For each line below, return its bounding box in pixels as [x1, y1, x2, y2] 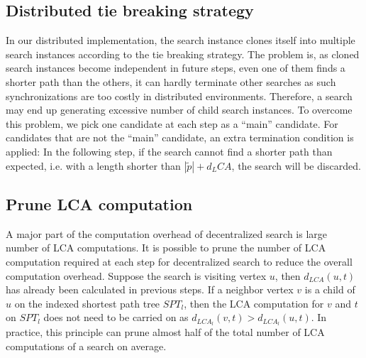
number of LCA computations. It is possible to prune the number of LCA [6, 240, 326, 255]
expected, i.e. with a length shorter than [6, 158, 181, 173]
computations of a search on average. [6, 338, 167, 353]
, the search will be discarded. [231, 158, 361, 173]
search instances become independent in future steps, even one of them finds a [6, 60, 345, 75]
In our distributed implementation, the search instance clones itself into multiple [6, 33, 355, 48]
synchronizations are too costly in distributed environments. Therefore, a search [6, 88, 353, 103]
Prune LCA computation [6, 192, 193, 215]
